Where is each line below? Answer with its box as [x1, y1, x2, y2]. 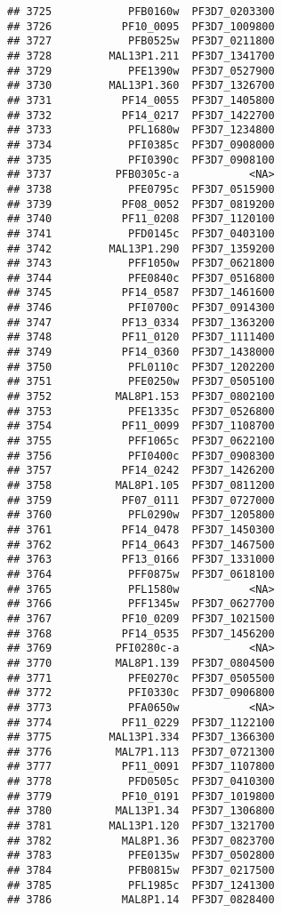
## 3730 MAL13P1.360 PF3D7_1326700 [7, 79, 275, 92]
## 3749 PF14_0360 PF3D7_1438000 [7, 346, 275, 359]
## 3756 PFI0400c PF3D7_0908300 [7, 449, 275, 462]
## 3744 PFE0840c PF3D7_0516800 [7, 271, 275, 284]
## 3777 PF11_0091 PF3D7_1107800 [7, 760, 275, 773]
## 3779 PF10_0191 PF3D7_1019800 [7, 789, 275, 803]
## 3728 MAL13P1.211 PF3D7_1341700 [7, 49, 275, 62]
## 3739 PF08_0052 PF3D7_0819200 [7, 197, 275, 211]
